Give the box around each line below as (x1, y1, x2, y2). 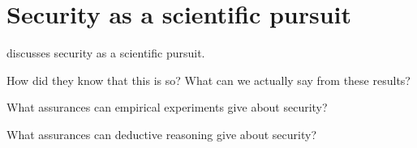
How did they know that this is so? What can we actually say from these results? (6, 71, 411, 88)
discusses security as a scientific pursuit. (6, 44, 205, 61)
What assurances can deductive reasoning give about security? (6, 125, 316, 142)
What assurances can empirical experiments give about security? (6, 99, 328, 116)
